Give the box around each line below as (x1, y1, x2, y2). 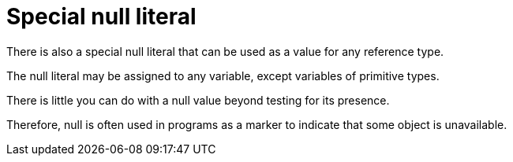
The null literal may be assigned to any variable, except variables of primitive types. (6, 68, 440, 83)
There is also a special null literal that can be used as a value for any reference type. (6, 44, 444, 58)
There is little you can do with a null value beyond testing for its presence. (6, 93, 390, 107)
